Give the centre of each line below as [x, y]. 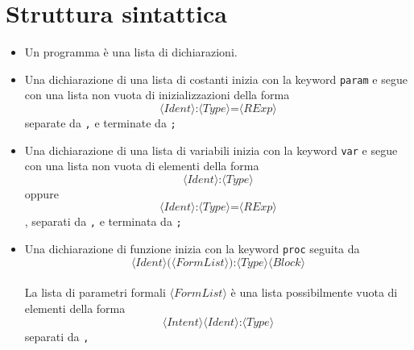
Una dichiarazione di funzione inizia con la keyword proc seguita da [192, 249]
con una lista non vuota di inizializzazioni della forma [157, 95]
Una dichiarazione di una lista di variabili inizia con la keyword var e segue [211, 150]
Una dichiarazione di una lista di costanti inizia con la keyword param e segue [216, 79]
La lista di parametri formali [95, 292]
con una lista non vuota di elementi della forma [142, 166]
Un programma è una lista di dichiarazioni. [131, 52]
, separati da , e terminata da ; [103, 221]
